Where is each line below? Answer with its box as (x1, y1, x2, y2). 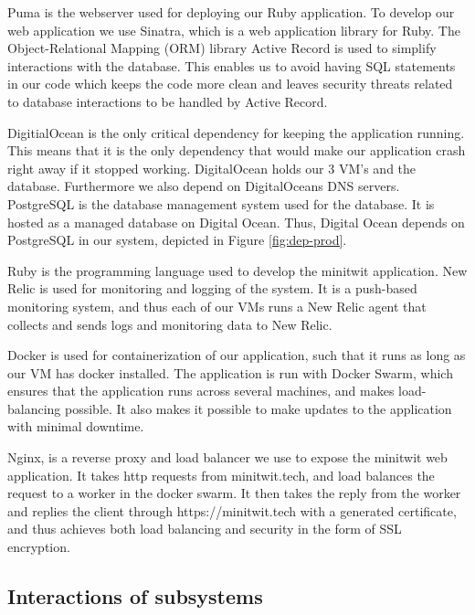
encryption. (7, 537, 70, 557)
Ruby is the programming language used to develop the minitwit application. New (7, 260, 468, 280)
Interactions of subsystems (7, 582, 263, 610)
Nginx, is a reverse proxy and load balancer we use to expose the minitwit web (7, 448, 448, 467)
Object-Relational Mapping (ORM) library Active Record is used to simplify (7, 38, 437, 58)
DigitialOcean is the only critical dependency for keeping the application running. (7, 122, 465, 142)
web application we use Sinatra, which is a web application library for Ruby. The (7, 20, 460, 39)
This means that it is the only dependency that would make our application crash (7, 141, 466, 160)
